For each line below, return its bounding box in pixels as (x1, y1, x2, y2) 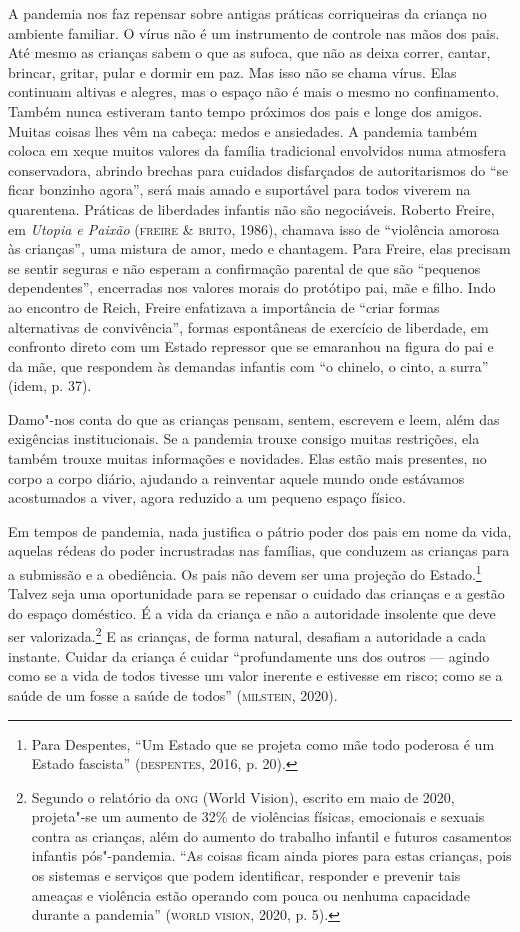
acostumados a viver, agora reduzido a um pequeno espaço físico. (8, 487, 406, 508)
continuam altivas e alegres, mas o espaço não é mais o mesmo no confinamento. (8, 81, 500, 102)
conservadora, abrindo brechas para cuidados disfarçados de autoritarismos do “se (8, 159, 509, 180)
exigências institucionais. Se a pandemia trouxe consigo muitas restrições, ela (8, 428, 480, 449)
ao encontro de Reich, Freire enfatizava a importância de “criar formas (8, 296, 440, 317)
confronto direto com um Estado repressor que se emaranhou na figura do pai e (8, 336, 494, 357)
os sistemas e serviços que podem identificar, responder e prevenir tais (31, 865, 461, 886)
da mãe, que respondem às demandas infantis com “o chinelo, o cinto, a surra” (8, 355, 489, 376)
